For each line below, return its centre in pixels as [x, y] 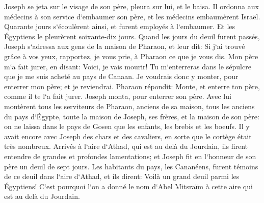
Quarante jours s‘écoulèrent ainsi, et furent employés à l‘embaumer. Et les [120, 26]
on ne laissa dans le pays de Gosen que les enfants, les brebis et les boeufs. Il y [127, 126]
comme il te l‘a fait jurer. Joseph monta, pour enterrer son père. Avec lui [118, 96]
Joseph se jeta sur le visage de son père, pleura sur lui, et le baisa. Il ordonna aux [131, 6]
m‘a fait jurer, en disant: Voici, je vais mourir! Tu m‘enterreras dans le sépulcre [128, 66]
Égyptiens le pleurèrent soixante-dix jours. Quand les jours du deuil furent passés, [132, 36]
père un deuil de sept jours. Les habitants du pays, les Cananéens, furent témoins [131, 166]
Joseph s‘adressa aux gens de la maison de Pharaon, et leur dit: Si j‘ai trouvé [125, 46]
